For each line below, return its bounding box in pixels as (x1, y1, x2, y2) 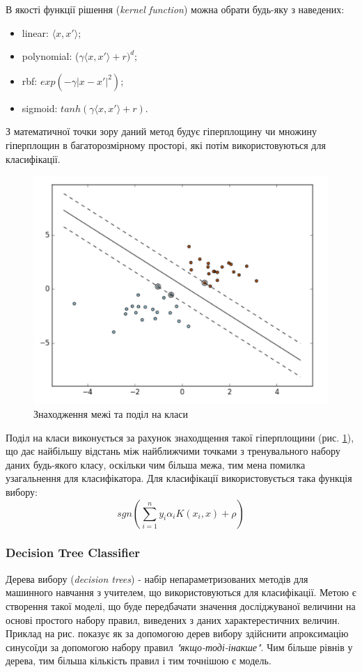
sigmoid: (22, 100, 58, 115)
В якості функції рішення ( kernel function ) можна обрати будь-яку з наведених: (6, 2, 345, 16)
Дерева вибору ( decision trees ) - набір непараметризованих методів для (6, 571, 308, 586)
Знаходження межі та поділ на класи (33, 407, 188, 421)
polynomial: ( (22, 49, 79, 63)
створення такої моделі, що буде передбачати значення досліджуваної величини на (6, 598, 356, 613)
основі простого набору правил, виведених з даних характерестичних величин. (6, 612, 340, 627)
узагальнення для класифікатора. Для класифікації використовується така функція (6, 471, 352, 485)
